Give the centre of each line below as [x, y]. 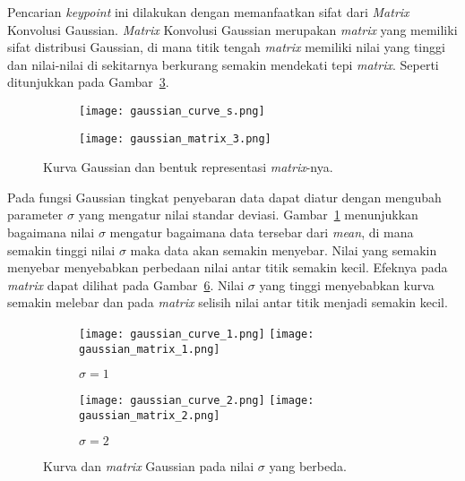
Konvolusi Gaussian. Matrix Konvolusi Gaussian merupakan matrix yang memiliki [232, 29]
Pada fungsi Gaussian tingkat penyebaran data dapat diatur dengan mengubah [224, 197]
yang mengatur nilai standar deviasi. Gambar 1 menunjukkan [248, 215]
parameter [35, 215]
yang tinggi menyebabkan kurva [347, 284]
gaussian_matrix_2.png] [150, 416]
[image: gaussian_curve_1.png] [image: [197, 335]
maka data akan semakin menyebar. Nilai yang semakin [284, 249]
